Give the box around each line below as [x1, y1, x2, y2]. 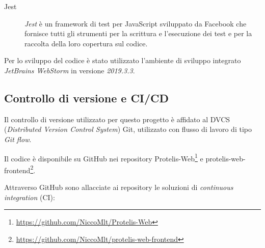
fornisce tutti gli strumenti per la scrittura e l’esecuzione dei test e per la [24, 28, 252, 39]
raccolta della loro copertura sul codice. [24, 38, 148, 48]
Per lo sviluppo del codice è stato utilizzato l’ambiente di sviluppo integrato [4, 55, 241, 66]
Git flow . [4, 133, 32, 144]
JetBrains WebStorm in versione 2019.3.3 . [4, 65, 135, 75]
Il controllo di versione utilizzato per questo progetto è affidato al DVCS [4, 114, 230, 124]
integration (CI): [4, 191, 55, 202]
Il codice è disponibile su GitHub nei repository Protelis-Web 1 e [4, 151, 203, 163]
